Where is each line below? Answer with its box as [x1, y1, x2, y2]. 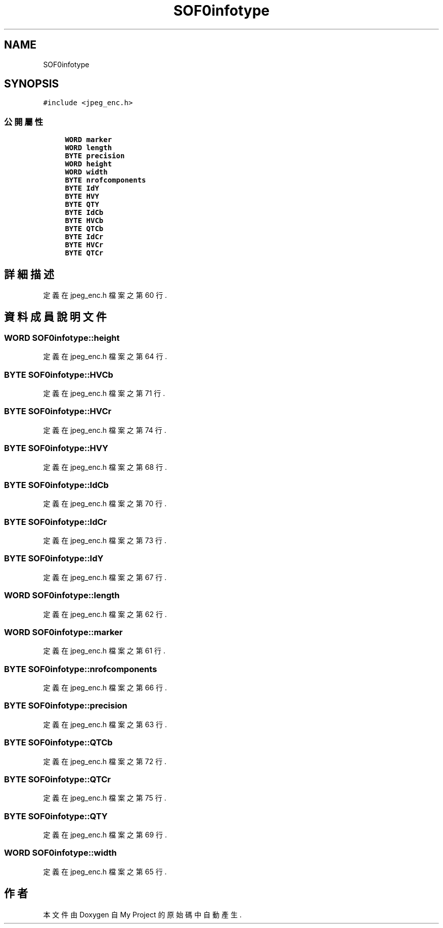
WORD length [65, 144, 112, 152]
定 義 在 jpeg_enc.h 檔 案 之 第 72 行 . [43, 757, 167, 766]
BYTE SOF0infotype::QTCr [4, 774, 111, 784]
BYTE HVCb [65, 216, 104, 225]
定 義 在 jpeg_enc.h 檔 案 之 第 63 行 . [43, 720, 167, 729]
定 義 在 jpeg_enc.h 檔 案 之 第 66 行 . [43, 683, 167, 692]
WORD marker [65, 136, 112, 144]
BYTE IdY [65, 184, 99, 193]
